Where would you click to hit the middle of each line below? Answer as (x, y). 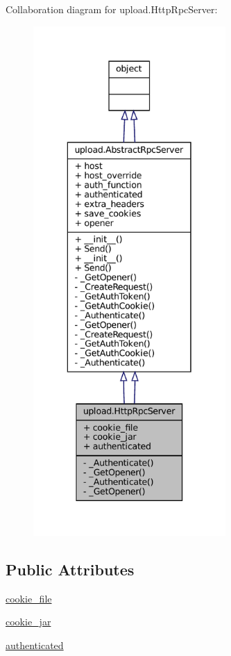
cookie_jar (28, 622)
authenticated (35, 645)
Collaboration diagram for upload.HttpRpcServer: (112, 9)
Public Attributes (70, 569)
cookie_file (29, 598)
